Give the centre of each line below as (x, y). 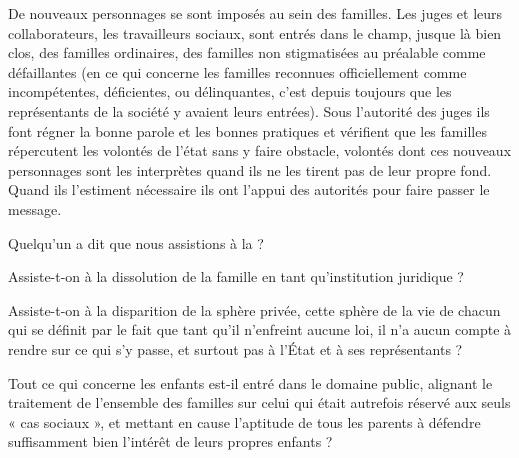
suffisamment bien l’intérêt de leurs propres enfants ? (170, 441)
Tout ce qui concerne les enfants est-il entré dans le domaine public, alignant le (250, 382)
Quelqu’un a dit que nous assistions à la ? (136, 242)
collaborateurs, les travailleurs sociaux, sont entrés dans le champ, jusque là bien (255, 32)
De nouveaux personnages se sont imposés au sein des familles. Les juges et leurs (255, 13)
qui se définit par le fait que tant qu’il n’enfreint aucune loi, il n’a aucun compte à (260, 329)
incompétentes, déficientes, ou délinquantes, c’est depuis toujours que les (230, 91)
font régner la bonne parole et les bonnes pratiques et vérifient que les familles (247, 130)
